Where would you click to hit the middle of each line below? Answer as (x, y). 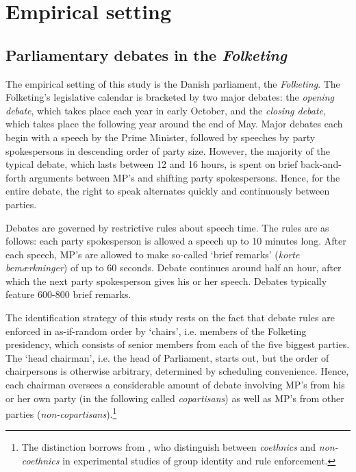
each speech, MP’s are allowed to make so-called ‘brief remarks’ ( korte (153, 254)
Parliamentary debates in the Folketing (147, 54)
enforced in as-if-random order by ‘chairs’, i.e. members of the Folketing (156, 331)
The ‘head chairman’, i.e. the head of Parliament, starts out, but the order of (167, 357)
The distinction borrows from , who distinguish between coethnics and (169, 447)
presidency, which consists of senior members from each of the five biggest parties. (178, 344)
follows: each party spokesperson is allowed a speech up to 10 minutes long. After (176, 241)
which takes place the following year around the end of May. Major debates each (174, 124)
